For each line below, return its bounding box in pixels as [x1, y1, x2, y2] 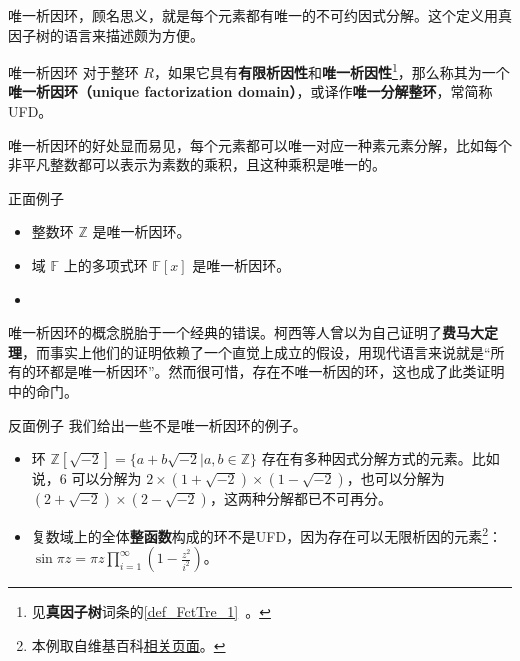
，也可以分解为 [346, 468, 445, 489]
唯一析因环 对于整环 [8, 61, 139, 82]
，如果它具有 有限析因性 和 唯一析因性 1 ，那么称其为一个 [153, 59, 510, 82]
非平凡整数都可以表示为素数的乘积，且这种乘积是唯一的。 [8, 154, 386, 175]
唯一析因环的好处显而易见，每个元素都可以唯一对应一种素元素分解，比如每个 [8, 134, 512, 155]
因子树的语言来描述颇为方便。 [8, 24, 204, 45]
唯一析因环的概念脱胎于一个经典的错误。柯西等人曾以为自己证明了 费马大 [8, 322, 484, 343]
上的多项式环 [63, 255, 148, 275]
